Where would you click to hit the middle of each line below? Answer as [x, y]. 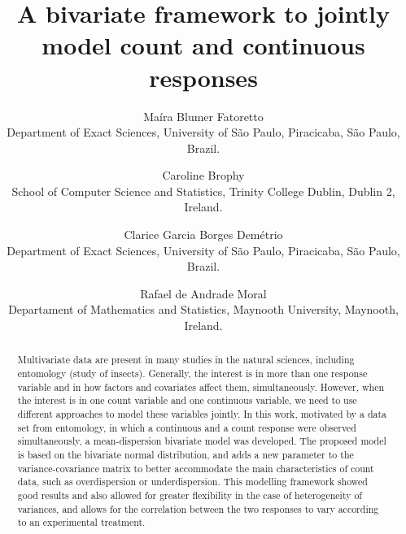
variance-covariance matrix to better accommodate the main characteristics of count [196, 468]
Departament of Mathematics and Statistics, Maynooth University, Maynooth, [203, 309]
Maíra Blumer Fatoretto [203, 116]
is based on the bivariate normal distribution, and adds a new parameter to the [186, 455]
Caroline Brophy [203, 175]
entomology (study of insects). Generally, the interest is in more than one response [192, 373]
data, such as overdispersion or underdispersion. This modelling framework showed [192, 482]
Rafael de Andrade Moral [203, 293]
